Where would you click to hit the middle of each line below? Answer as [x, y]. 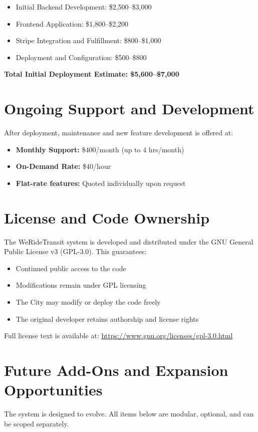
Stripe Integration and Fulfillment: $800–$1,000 [88, 40]
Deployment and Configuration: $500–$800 [81, 57]
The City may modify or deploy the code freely [88, 301]
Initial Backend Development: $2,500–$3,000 [84, 7]
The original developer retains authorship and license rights [107, 318]
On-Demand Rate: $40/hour [63, 166]
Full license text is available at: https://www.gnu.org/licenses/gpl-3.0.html [118, 336]
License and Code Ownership [107, 217]
